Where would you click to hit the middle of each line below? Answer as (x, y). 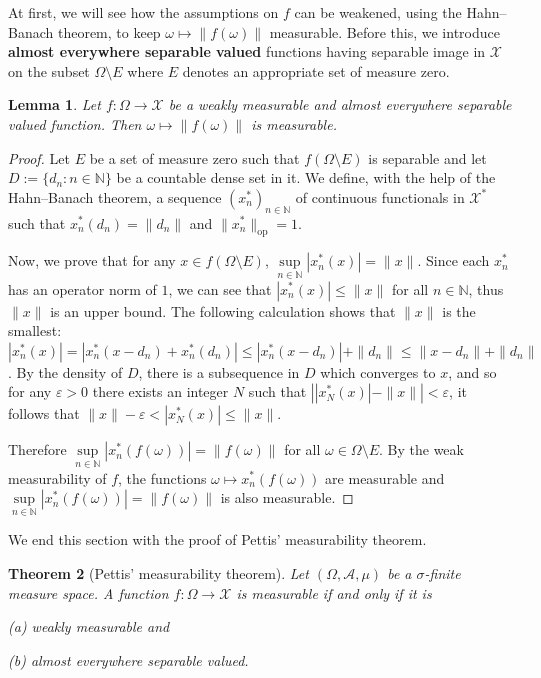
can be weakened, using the (378, 12)
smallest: (35, 330)
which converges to (378, 371)
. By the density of (65, 371)
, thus (486, 288)
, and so (472, 371)
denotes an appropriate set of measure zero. (316, 70)
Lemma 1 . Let (54, 104)
